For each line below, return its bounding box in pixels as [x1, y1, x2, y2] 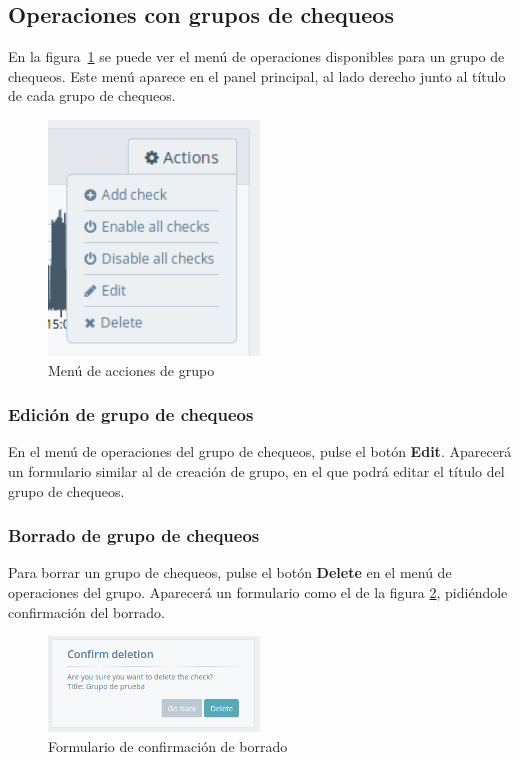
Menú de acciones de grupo [48, 359, 215, 380]
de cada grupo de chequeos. [8, 85, 176, 106]
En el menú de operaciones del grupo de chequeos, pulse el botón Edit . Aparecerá [8, 441, 512, 462]
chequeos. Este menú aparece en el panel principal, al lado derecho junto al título [8, 65, 506, 86]
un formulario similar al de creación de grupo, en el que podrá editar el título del [8, 460, 505, 481]
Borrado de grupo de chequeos [8, 523, 260, 548]
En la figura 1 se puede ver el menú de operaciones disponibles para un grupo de [8, 46, 505, 67]
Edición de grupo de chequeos [8, 402, 254, 427]
